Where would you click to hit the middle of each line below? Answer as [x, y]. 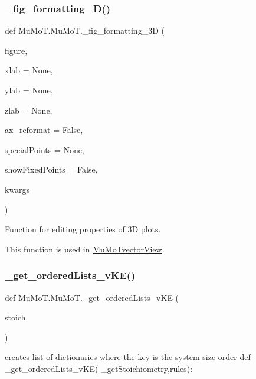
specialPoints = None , [45, 149]
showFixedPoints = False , [51, 169]
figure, [16, 50]
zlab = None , [29, 110]
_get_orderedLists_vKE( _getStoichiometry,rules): [99, 368]
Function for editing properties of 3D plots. [83, 229]
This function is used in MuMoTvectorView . [85, 249]
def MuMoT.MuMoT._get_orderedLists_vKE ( [92, 297]
